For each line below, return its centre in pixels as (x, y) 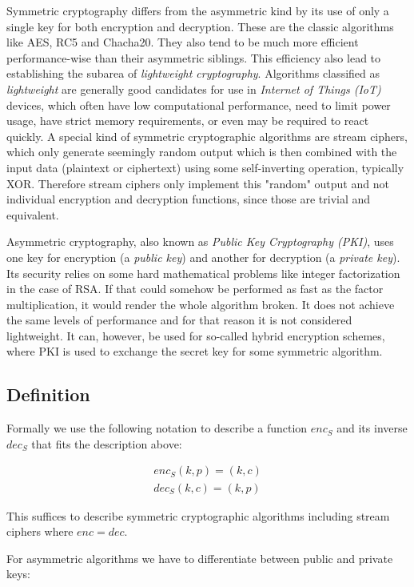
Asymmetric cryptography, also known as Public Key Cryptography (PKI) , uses (200, 241)
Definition (48, 394)
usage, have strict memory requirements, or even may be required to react (188, 121)
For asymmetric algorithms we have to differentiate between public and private (200, 558)
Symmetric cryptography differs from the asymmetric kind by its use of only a (198, 10)
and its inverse (372, 428)
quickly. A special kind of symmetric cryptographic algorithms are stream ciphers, (207, 136)
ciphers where (40, 531)
